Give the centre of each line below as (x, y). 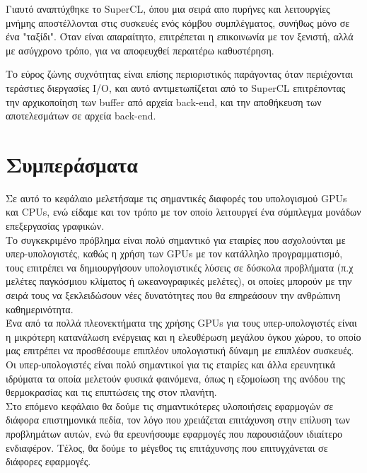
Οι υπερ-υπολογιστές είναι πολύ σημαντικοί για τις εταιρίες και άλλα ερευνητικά (170, 364)
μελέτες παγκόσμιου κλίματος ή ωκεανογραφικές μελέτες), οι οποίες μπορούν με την (179, 281)
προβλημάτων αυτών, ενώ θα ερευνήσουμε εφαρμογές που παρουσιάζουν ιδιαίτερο (174, 433)
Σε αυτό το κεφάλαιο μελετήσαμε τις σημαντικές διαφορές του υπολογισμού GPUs (176, 198)
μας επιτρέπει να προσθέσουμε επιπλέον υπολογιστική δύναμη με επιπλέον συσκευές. (180, 350)
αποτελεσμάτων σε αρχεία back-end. (81, 116)
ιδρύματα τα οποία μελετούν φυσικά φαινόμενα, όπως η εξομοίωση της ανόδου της (175, 378)
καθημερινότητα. (40, 309)
